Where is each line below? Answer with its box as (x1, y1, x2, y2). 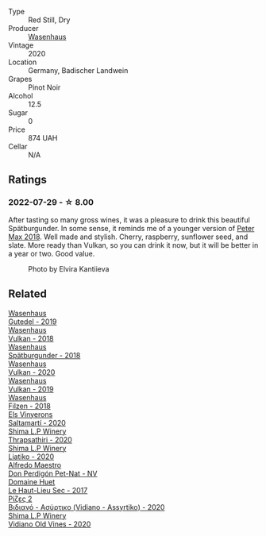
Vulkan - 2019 (8, 384, 54, 394)
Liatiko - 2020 (8, 452, 54, 461)
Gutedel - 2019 (8, 317, 57, 326)
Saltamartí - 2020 (8, 418, 66, 427)
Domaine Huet (8, 476, 56, 487)
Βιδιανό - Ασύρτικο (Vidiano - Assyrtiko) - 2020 (8, 502, 165, 511)
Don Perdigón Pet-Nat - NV (8, 469, 98, 478)
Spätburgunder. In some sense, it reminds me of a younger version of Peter (8, 223, 255, 233)
